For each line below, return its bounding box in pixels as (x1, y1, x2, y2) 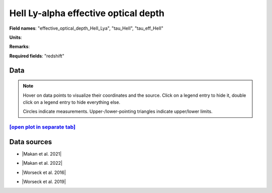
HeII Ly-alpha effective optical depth (9, 8, 165, 19)
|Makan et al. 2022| (22, 160, 62, 166)
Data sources (9, 138, 52, 146)
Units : (9, 34, 22, 40)
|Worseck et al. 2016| (22, 169, 66, 175)
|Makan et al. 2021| (22, 151, 62, 157)
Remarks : (9, 43, 30, 50)
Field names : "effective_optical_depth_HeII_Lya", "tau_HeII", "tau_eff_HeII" (9, 25, 164, 31)
